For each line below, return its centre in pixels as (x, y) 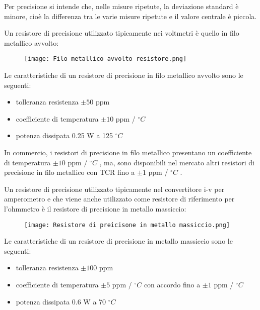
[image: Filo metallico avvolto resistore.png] (106, 59)
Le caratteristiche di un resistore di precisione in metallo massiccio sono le (118, 241)
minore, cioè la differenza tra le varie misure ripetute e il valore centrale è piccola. (131, 16)
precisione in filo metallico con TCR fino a (70, 172)
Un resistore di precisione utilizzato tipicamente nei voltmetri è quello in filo (122, 33)
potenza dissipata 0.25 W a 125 (64, 135)
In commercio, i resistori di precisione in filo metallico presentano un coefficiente (128, 152)
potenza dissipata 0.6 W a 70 (61, 301)
